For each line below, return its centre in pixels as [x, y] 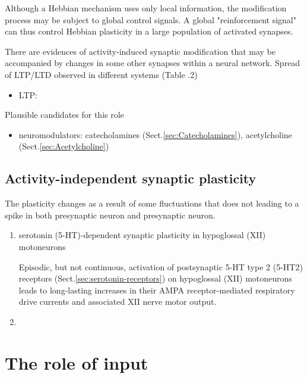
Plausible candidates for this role [64, 115]
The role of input [77, 362]
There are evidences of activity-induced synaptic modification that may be [140, 51]
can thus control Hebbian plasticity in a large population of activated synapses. [149, 31]
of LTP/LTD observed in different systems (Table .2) [101, 74]
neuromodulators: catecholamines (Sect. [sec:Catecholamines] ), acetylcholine [155, 134]
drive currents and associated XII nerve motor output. [118, 302]
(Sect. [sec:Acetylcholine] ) [64, 146]
